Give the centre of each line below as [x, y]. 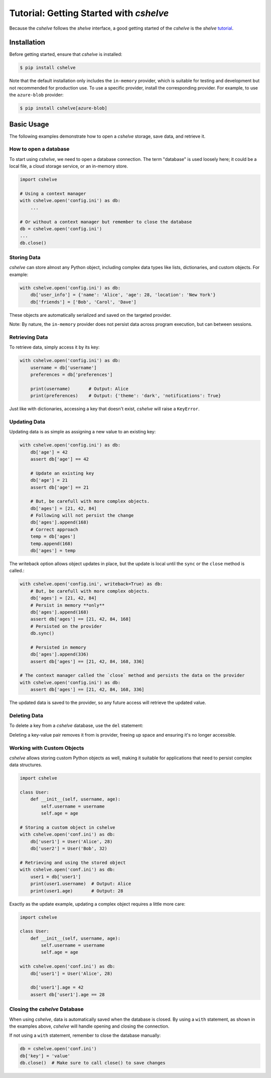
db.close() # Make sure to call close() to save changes [93, 1063]
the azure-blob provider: [36, 95]
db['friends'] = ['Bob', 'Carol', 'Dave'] [83, 302]
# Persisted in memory [58, 647]
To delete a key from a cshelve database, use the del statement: [76, 726]
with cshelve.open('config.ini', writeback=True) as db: [91, 584]
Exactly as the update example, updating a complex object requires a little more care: [97, 904]
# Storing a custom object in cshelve [67, 828]
